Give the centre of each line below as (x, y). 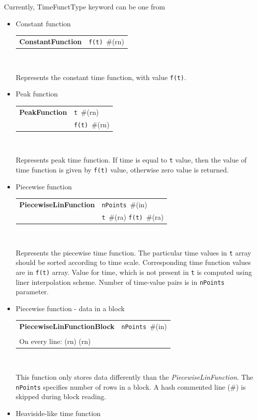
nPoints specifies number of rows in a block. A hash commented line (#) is (131, 386)
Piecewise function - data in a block (70, 308)
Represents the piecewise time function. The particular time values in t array (133, 252)
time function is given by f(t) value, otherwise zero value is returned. (122, 169)
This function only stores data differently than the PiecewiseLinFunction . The (134, 377)
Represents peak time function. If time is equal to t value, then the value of (131, 160)
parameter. (32, 292)
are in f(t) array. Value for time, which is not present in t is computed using (134, 272)
